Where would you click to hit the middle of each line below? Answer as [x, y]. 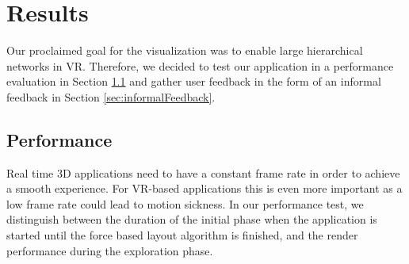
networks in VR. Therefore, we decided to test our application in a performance [200, 65]
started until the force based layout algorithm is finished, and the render [182, 235]
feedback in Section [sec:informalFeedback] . [111, 96]
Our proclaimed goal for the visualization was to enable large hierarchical [185, 50]
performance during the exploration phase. [110, 250]
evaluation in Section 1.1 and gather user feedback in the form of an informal [194, 81]
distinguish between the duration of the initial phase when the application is [192, 219]
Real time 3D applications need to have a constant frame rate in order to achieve [203, 172]
